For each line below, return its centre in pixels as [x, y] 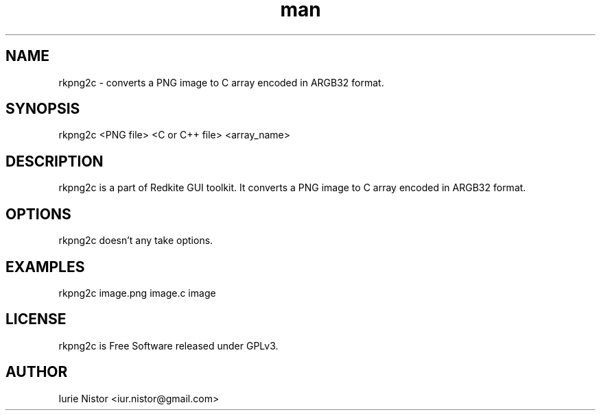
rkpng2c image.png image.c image [137, 293]
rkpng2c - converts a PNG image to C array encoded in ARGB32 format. [221, 82]
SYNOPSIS [43, 109]
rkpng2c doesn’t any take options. [136, 241]
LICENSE [36, 319]
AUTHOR [37, 372]
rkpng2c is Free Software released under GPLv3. [168, 345]
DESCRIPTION [55, 161]
